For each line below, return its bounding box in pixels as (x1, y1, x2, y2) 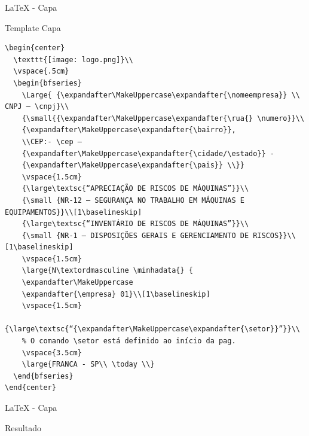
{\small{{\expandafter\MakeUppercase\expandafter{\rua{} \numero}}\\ (22, 114, 305, 123)
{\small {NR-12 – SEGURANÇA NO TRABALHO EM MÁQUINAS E (22, 196, 244, 205)
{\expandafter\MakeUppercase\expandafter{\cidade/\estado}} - (22, 149, 275, 158)
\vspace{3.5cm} (22, 348, 82, 357)
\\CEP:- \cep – (22, 137, 82, 146)
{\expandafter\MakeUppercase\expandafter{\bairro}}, (22, 126, 236, 135)
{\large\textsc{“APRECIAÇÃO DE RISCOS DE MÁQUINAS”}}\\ (22, 184, 249, 193)
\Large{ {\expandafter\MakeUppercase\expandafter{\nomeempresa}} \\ (22, 90, 300, 99)
